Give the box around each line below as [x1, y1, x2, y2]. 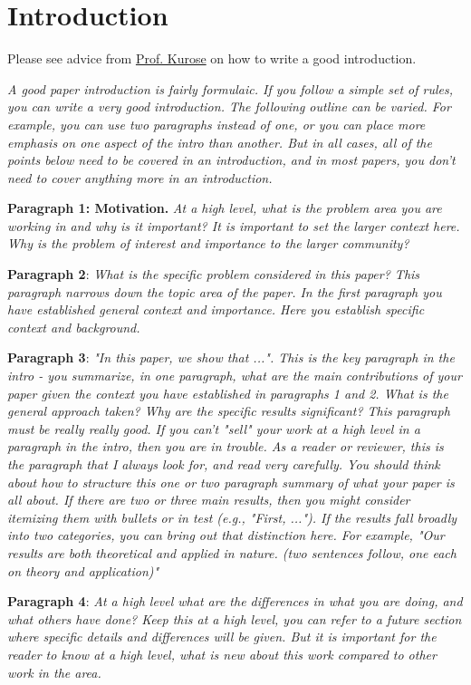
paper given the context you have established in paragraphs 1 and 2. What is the [7, 383, 448, 402]
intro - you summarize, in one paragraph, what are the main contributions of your [7, 366, 462, 385]
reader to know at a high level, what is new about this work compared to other [7, 644, 437, 663]
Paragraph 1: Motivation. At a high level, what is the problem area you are [7, 198, 442, 217]
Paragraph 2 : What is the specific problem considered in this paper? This [7, 265, 420, 284]
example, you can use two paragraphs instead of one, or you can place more [7, 114, 426, 133]
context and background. [7, 317, 140, 336]
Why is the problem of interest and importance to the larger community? [7, 234, 409, 253]
